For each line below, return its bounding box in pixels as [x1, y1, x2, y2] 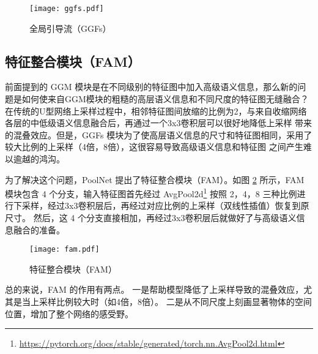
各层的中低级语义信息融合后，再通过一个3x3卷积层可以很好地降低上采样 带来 [5, 116, 312, 129]
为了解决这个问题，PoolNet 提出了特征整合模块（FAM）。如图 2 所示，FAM [5, 173, 305, 186]
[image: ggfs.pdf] [29, 4, 104, 13]
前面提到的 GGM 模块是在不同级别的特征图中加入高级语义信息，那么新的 [5, 80, 298, 93]
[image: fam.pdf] [29, 245, 100, 254]
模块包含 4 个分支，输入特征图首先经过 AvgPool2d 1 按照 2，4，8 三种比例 [5, 186, 297, 200]
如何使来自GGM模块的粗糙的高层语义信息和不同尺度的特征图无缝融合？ [21, 92, 309, 105]
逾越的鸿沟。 [13, 153, 65, 165]
